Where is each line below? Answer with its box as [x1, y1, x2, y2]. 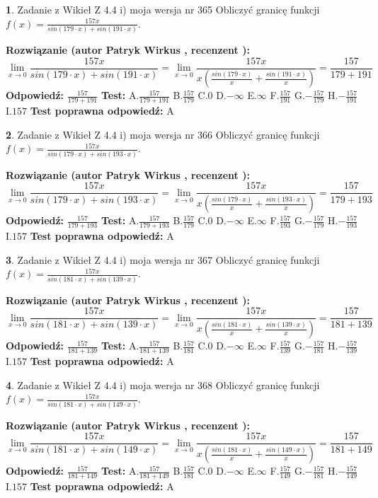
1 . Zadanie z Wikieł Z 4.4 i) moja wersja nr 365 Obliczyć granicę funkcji [6, 2, 320, 16]
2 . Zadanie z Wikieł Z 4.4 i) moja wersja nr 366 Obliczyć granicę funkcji [6, 127, 320, 141]
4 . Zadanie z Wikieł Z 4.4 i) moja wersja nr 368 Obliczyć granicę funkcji [6, 377, 320, 392]
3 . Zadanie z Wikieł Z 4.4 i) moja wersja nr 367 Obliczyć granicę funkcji [6, 252, 320, 267]
